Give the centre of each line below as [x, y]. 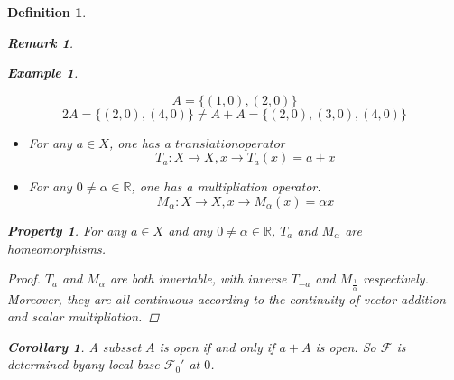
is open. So [346, 346]
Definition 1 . [47, 12]
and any [190, 230]
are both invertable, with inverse [198, 278]
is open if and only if [217, 346]
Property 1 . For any [67, 230]
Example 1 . [43, 73]
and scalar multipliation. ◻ [83, 316]
